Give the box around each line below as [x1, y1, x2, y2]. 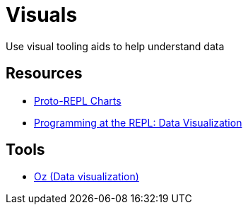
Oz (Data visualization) [34, 170, 139, 183]
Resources [6, 64, 83, 83]
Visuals [6, 3, 78, 27]
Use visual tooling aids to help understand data [6, 40, 225, 52]
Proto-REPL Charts [34, 94, 122, 107]
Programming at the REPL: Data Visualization [34, 116, 242, 129]
